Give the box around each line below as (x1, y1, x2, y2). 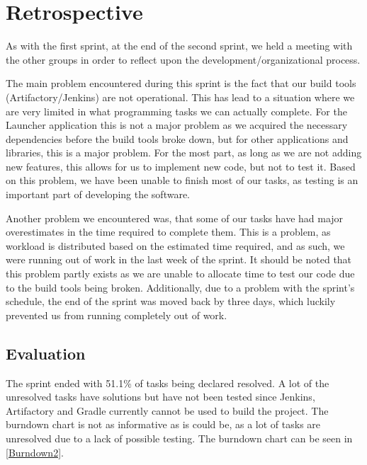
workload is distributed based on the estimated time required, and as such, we (6, 238, 345, 253)
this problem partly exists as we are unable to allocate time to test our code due (6, 266, 355, 281)
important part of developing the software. (6, 187, 190, 202)
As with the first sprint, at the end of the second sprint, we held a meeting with (6, 38, 353, 53)
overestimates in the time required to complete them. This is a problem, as (6, 224, 331, 239)
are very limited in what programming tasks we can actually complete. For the (6, 103, 347, 118)
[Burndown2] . (6, 444, 64, 459)
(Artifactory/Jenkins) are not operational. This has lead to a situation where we (6, 89, 355, 104)
